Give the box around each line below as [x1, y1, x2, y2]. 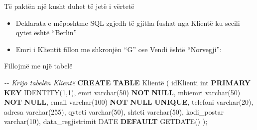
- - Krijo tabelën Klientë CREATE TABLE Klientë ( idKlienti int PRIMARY [4, 77, 251, 87]
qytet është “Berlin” [15, 27, 77, 38]
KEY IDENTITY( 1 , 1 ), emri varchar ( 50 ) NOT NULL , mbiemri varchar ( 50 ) [4, 87, 241, 97]
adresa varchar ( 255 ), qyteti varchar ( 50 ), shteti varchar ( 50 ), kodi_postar [4, 106, 224, 117]
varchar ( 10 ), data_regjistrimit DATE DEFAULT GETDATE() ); [4, 116, 208, 127]
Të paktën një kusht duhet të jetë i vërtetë [4, 1, 134, 11]
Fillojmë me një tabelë [4, 61, 73, 71]
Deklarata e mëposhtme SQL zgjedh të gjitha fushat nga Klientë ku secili [15, 17, 240, 28]
